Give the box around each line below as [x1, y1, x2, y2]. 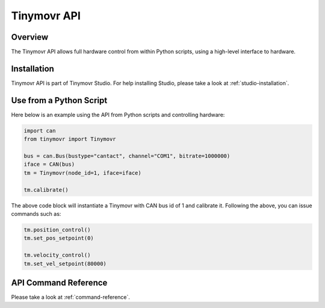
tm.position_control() [23, 226, 91, 233]
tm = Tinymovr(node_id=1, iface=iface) [23, 169, 141, 176]
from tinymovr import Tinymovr [23, 136, 117, 143]
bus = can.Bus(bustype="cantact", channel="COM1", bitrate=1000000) [23, 152, 231, 160]
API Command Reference [11, 277, 108, 288]
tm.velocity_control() [23, 252, 91, 259]
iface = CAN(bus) [23, 161, 75, 168]
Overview [11, 32, 49, 42]
